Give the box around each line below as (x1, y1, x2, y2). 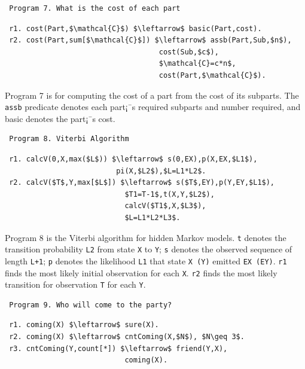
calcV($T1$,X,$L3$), (124, 202, 206, 211)
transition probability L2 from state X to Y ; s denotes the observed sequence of (5, 243, 292, 255)
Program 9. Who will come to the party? (9, 300, 172, 309)
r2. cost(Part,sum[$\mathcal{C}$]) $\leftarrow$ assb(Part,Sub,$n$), (9, 36, 292, 45)
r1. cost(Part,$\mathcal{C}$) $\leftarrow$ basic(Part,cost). (9, 24, 262, 33)
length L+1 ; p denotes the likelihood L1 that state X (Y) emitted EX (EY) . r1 (5, 254, 287, 267)
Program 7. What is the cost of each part (9, 4, 181, 13)
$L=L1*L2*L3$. (124, 213, 181, 222)
